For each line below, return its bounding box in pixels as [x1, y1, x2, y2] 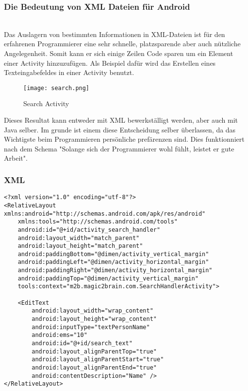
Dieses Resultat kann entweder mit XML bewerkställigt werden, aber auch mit [4, 115, 238, 125]
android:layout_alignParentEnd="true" [32, 364, 157, 371]
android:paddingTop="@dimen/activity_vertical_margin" [17, 275, 198, 282]
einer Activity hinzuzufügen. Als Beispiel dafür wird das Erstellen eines [4, 57, 216, 68]
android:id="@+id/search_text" [32, 340, 132, 347]
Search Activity [23, 98, 69, 109]
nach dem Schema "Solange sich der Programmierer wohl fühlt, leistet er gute [4, 143, 234, 153]
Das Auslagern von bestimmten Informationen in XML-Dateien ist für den [4, 29, 225, 39]
